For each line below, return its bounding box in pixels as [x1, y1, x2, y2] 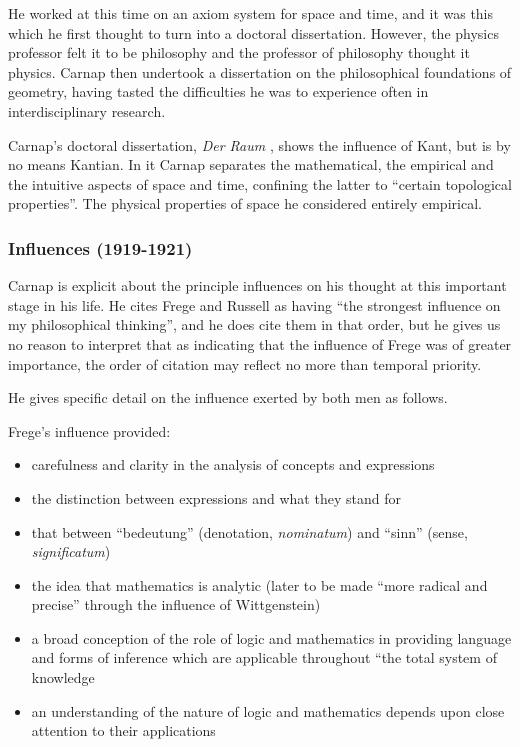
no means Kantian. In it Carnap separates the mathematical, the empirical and [8, 154, 494, 175]
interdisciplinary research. [8, 100, 166, 121]
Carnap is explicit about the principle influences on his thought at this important [8, 275, 507, 296]
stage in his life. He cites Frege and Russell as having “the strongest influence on [8, 294, 501, 315]
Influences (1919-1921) [8, 235, 193, 260]
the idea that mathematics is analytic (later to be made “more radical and [31, 574, 488, 595]
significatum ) [31, 541, 111, 562]
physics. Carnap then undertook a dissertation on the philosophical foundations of [8, 61, 512, 82]
